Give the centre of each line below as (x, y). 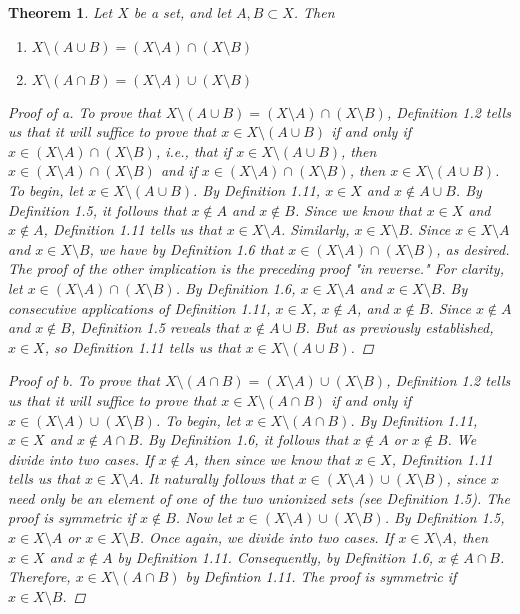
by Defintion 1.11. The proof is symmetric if (321, 576)
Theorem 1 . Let (60, 12)
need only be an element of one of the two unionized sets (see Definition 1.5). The (259, 497)
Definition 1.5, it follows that (97, 209)
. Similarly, (315, 229)
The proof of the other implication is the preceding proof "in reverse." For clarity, (256, 268)
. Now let (203, 517)
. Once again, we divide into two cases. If (266, 537)
